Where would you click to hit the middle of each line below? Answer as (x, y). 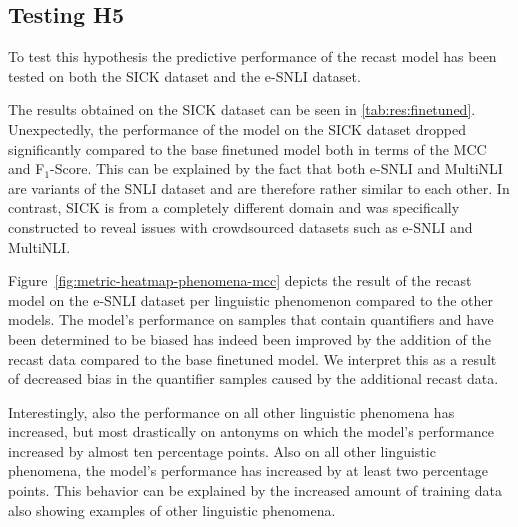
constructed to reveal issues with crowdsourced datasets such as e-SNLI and (240, 226)
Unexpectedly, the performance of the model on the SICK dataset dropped (237, 128)
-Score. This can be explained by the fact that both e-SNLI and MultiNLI (276, 168)
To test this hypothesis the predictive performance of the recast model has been (252, 56)
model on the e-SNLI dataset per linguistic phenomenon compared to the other (251, 299)
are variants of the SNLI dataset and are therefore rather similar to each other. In (259, 187)
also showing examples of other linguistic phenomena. (172, 509)
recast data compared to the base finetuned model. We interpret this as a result (252, 358)
